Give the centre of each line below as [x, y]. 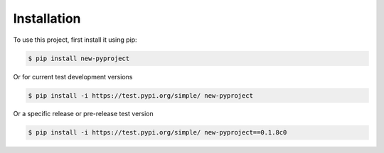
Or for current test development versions [73, 76]
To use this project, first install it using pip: [75, 40]
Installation [47, 18]
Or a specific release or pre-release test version [84, 114]
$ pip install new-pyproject [79, 58]
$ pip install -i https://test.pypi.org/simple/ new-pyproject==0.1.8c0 [158, 132]
